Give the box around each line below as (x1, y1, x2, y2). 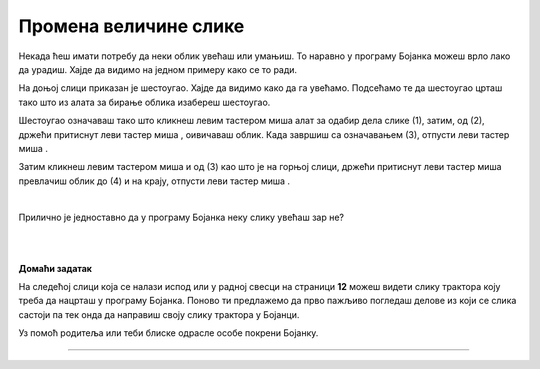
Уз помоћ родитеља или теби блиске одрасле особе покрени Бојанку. (18, 327, 319, 339)
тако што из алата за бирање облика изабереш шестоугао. (18, 96, 271, 108)
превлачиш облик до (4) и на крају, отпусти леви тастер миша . (18, 175, 290, 187)
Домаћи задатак (18, 262, 92, 274)
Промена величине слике (18, 15, 245, 37)
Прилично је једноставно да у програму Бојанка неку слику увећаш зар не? (18, 211, 345, 224)
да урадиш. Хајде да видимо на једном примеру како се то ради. (18, 63, 298, 75)
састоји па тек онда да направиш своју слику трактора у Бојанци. (18, 308, 300, 320)
